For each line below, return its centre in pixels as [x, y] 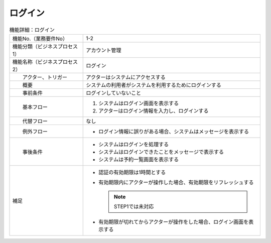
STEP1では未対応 [134, 206]
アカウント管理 [104, 50]
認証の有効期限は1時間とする [132, 172]
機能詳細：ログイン [32, 30]
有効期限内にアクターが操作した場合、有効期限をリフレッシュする [176, 182]
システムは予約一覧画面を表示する [139, 159]
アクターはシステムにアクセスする [126, 77]
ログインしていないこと [114, 93]
